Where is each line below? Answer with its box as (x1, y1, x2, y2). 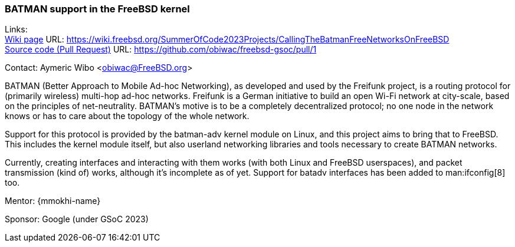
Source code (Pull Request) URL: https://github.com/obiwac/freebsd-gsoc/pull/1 (5, 44, 317, 55)
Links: (5, 24, 28, 35)
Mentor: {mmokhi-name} (5, 196, 101, 206)
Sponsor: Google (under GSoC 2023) (5, 214, 149, 225)
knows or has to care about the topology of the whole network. (5, 111, 250, 121)
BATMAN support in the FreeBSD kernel (5, 3, 190, 15)
